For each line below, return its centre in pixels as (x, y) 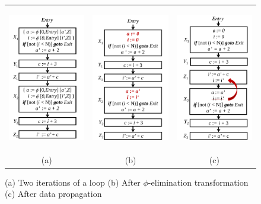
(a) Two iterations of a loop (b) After (73, 182)
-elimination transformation (198, 182)
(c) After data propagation (53, 194)
